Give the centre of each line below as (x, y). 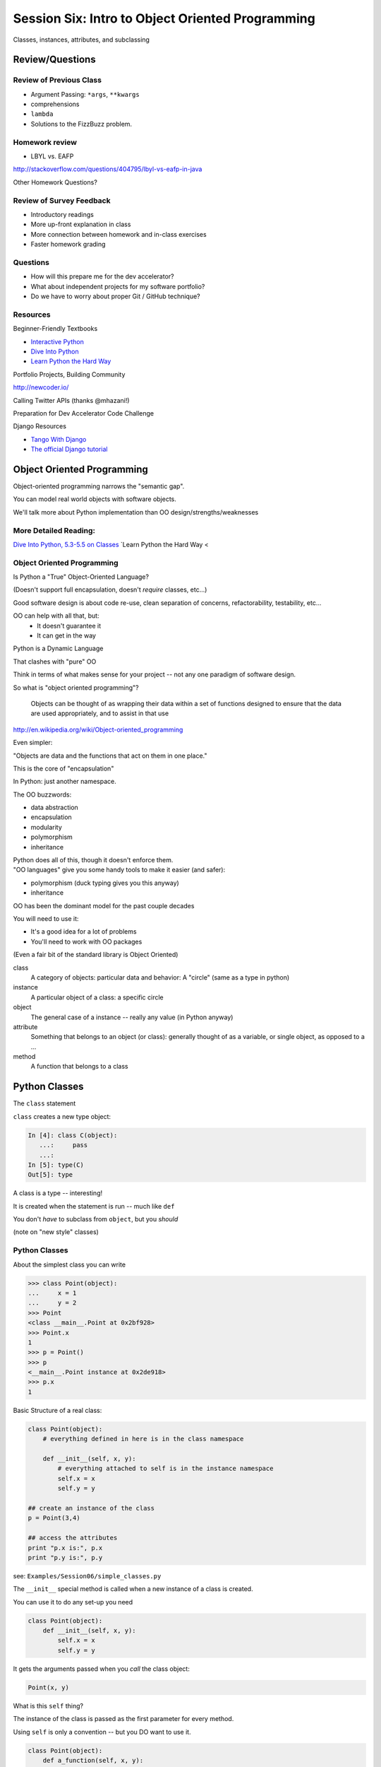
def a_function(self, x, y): (93, 1760)
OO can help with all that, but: (56, 616)
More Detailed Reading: (54, 530)
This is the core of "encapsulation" (64, 768)
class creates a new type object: (62, 1116)
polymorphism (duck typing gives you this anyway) (105, 883)
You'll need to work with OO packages (86, 941)
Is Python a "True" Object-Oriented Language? (81, 577)
